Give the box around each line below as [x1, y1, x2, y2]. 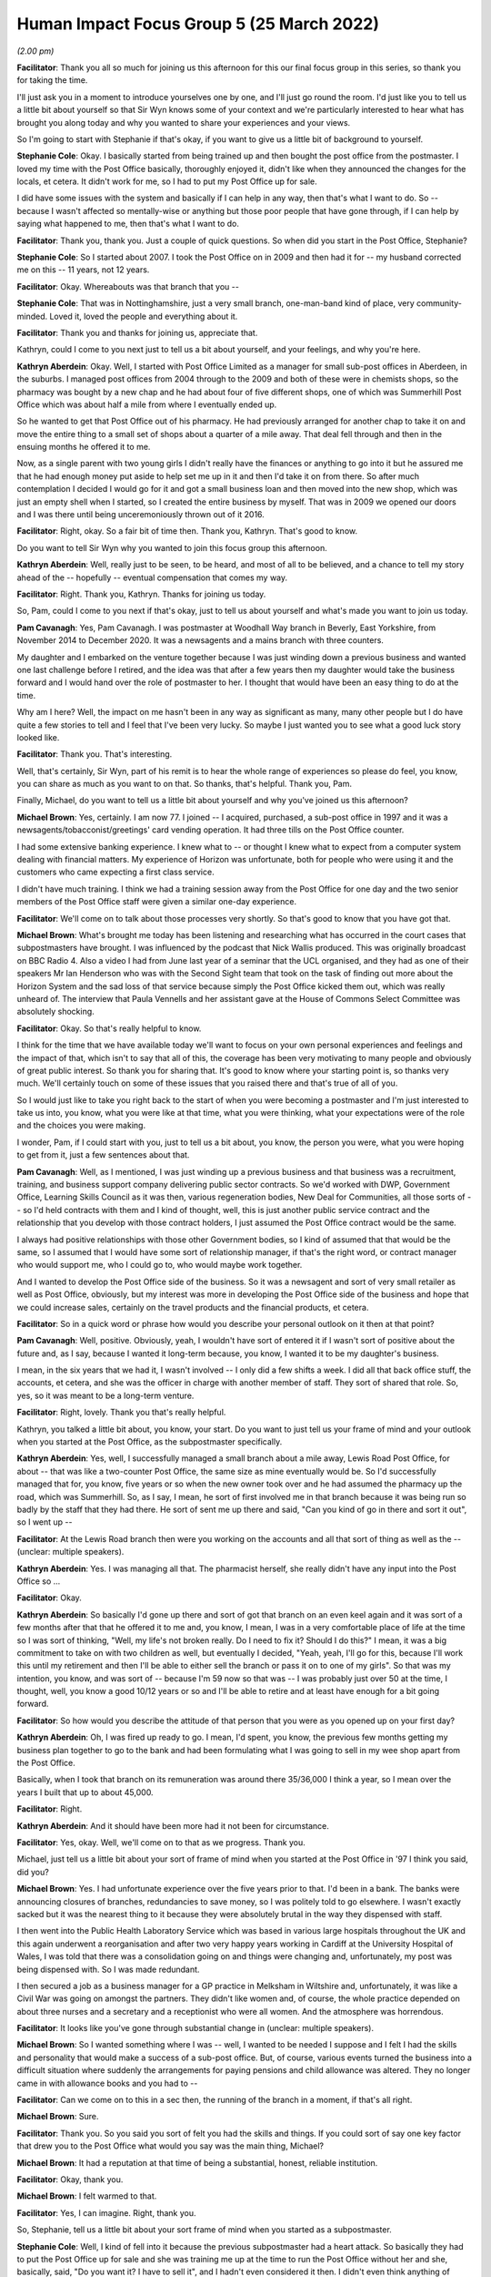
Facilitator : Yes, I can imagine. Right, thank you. [16, 2207, 196, 2218]
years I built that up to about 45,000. [16, 1786, 154, 1798]
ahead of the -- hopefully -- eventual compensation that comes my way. [16, 572, 288, 583]
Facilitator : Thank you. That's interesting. [16, 749, 173, 760]
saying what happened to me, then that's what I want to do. [16, 219, 240, 230]
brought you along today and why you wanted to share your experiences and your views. [16, 117, 351, 128]
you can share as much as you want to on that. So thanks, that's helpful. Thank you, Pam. [16, 779, 352, 790]
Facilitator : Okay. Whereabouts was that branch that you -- [16, 281, 240, 291]
